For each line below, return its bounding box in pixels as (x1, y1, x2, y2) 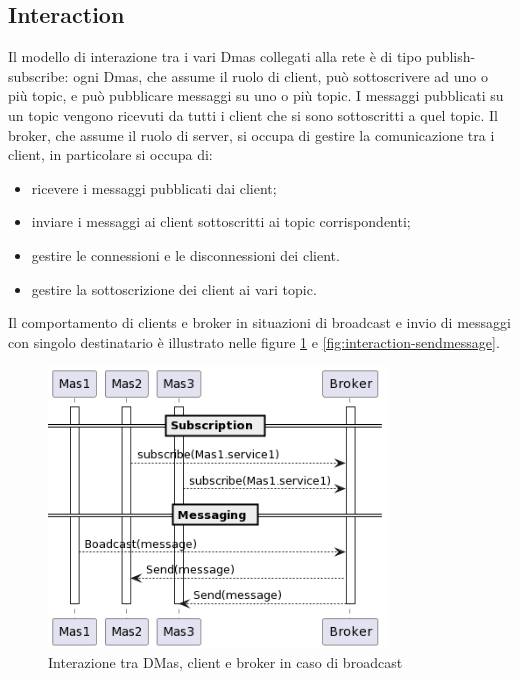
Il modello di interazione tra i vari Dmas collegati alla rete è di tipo (8, 46, 422, 67)
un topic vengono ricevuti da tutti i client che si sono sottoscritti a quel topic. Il (8, 104, 498, 125)
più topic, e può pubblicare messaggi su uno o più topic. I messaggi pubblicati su (8, 85, 504, 106)
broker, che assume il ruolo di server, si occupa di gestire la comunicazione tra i (8, 124, 495, 145)
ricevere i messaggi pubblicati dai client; (31, 177, 277, 198)
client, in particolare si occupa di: (8, 144, 213, 165)
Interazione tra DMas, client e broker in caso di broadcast (48, 652, 403, 673)
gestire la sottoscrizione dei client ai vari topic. (31, 278, 317, 299)
